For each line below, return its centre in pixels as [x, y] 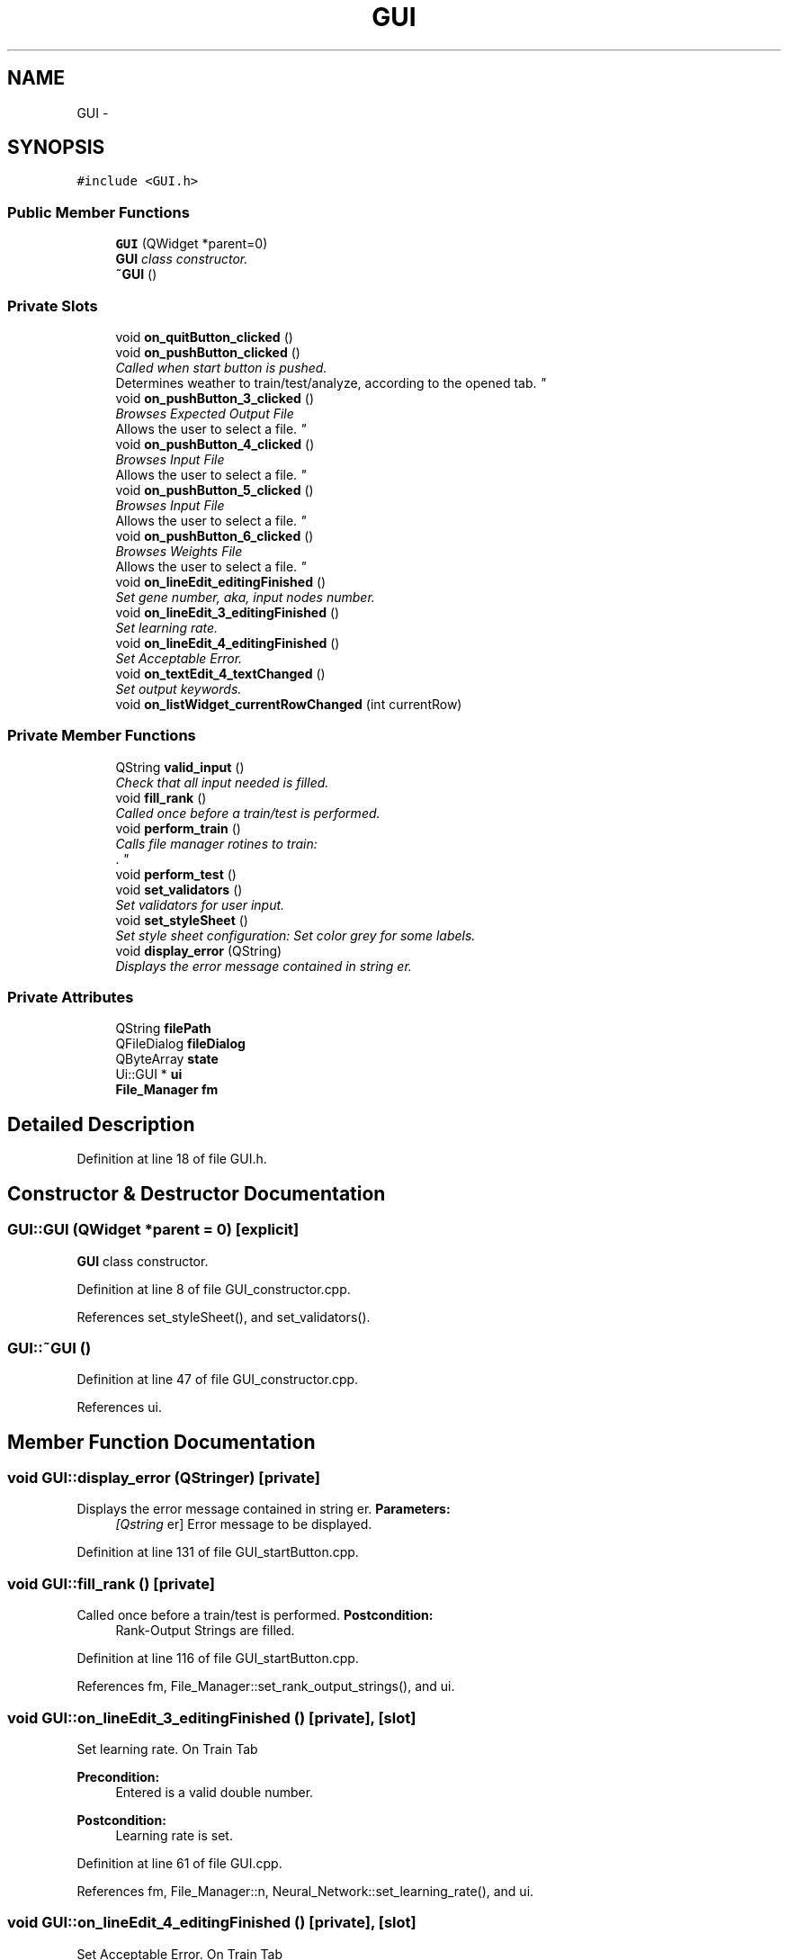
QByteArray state [167, 1059]
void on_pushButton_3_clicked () [215, 398]
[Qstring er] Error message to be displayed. [244, 1524]
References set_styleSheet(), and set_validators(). [224, 1317]
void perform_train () [178, 828]
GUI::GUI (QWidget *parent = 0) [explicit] [153, 1230]
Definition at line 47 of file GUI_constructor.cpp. [218, 1380]
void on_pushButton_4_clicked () [215, 444]
